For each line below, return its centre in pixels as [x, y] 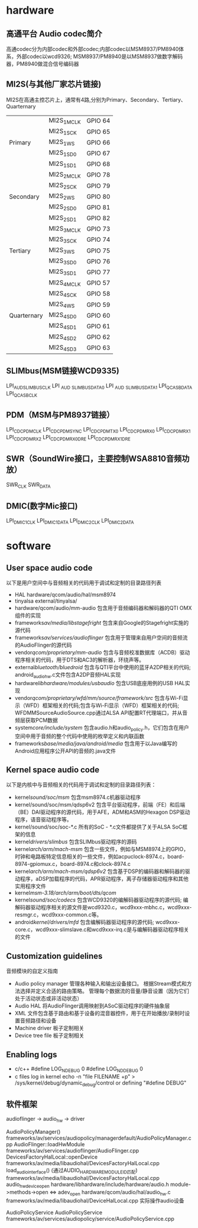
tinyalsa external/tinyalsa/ [46, 601]
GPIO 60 [98, 315]
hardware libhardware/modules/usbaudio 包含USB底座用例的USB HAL [100, 683]
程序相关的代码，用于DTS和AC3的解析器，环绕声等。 [79, 660]
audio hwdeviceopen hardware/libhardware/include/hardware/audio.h [88, 1185]
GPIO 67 [98, 153]
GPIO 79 [98, 186]
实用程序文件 [30, 886]
